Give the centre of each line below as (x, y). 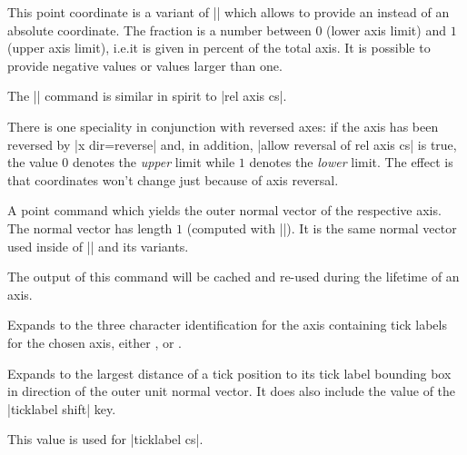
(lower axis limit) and (386, 30)
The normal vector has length (90, 227)
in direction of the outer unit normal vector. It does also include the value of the (232, 391)
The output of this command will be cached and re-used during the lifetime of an (233, 277)
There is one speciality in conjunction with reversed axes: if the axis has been (223, 126)
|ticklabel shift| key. (62, 408)
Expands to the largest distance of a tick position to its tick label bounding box (229, 373)
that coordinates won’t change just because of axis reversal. (173, 179)
